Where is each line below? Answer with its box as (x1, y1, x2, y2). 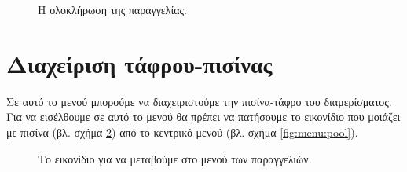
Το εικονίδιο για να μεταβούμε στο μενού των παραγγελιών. (38, 150, 312, 167)
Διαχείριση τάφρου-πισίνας (6, 47, 273, 79)
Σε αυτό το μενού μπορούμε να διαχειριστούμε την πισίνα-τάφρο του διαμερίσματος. (6, 93, 392, 109)
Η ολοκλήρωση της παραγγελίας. (38, 2, 187, 17)
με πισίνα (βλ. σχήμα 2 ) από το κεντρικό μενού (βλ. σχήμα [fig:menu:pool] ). (6, 123, 358, 140)
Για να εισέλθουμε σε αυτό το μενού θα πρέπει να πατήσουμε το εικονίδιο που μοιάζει (6, 108, 401, 125)
